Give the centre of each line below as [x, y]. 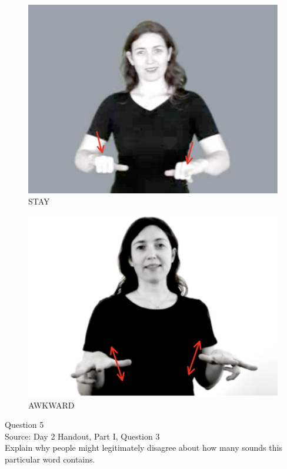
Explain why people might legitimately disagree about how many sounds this [143, 448]
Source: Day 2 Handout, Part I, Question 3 [82, 436]
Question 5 [24, 425]
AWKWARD [51, 405]
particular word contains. [50, 459]
